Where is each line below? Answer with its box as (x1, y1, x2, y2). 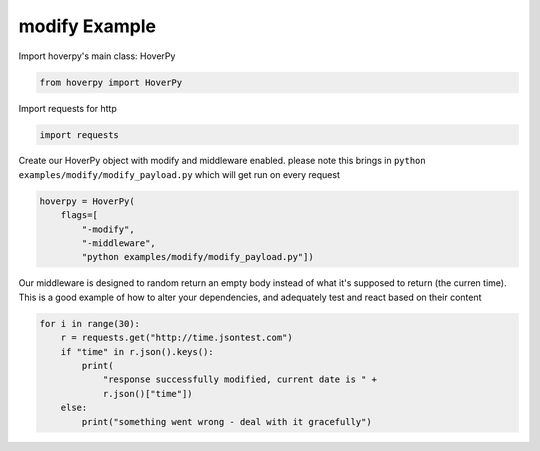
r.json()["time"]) (102, 388, 194, 399)
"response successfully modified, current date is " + (102, 374, 378, 385)
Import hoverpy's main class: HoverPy (18, 50, 176, 62)
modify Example (18, 15, 157, 37)
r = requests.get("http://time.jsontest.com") (60, 332, 294, 344)
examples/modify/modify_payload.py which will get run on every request (18, 168, 340, 180)
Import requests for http (18, 102, 117, 114)
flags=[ (60, 210, 99, 221)
